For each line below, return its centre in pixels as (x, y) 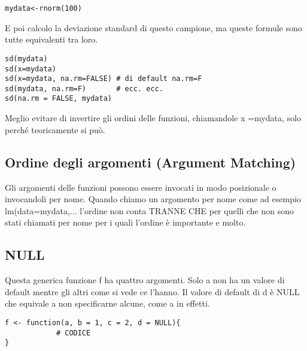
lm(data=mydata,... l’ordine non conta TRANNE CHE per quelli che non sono (149, 210)
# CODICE (73, 333)
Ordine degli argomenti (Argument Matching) (151, 162)
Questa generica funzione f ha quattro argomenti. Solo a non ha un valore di (145, 280)
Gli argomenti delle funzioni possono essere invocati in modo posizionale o (141, 187)
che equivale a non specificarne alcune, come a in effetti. (107, 303)
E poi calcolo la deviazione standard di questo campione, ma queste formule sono (153, 27)
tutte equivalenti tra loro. (51, 39)
